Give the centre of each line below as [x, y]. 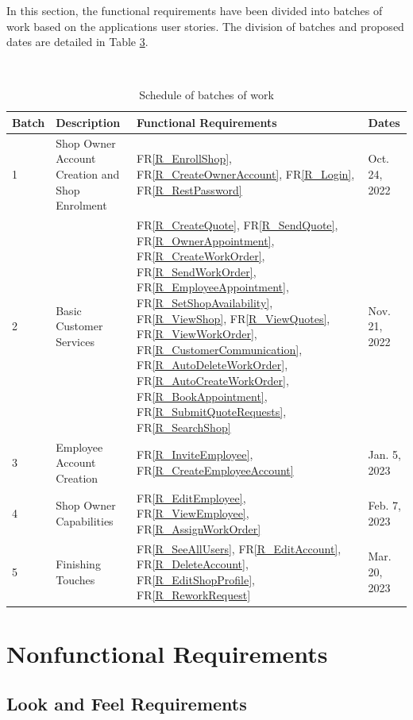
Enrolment [81, 205]
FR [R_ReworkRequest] [194, 595]
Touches [75, 579]
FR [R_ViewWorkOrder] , [197, 334]
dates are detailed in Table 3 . [77, 42]
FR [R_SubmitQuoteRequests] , [212, 412]
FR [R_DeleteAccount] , [193, 564]
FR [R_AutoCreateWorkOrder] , [213, 380]
